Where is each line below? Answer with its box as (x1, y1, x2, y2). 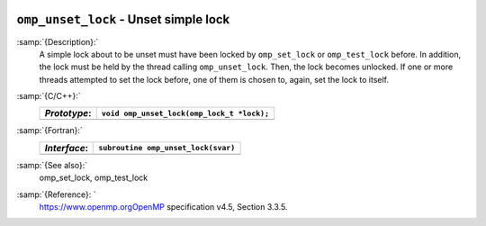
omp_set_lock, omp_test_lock (39, 172, 148, 184)
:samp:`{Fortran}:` (16, 125, 83, 136)
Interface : (44, 141, 89, 154)
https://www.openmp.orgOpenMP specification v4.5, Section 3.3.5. (39, 202, 288, 212)
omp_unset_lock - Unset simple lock (16, 12, 230, 27)
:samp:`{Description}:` (16, 36, 99, 47)
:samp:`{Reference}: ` (16, 189, 96, 200)
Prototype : (44, 107, 92, 120)
